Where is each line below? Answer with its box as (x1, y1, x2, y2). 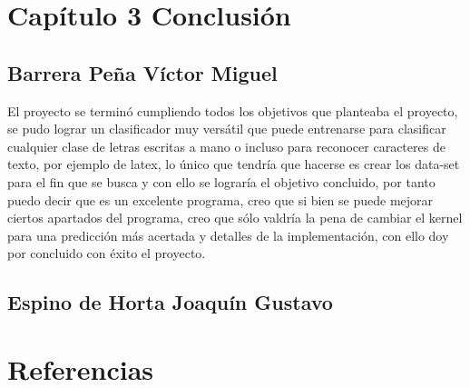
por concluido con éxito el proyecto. (7, 244, 206, 263)
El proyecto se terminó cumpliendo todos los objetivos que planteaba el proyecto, (7, 101, 458, 120)
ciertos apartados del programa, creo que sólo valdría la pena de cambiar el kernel (7, 208, 463, 227)
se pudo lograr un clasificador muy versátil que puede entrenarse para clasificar (7, 119, 446, 138)
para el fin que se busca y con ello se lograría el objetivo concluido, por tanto (7, 172, 436, 191)
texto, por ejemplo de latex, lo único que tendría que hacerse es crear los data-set (7, 154, 460, 174)
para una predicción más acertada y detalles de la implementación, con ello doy (7, 225, 449, 244)
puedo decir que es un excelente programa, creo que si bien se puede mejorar (7, 190, 434, 209)
